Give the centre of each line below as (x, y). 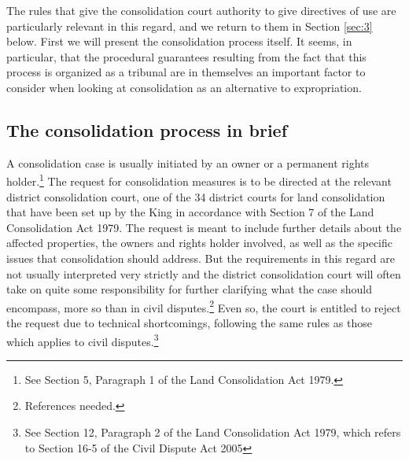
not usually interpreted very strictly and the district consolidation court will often (204, 273)
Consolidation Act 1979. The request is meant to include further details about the (204, 227)
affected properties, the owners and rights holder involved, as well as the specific (200, 243)
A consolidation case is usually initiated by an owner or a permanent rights (188, 162)
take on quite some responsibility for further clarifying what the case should (189, 289)
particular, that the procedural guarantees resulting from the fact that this (186, 56)
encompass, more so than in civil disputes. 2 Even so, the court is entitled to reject (204, 306)
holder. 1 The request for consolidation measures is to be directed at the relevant (199, 180)
